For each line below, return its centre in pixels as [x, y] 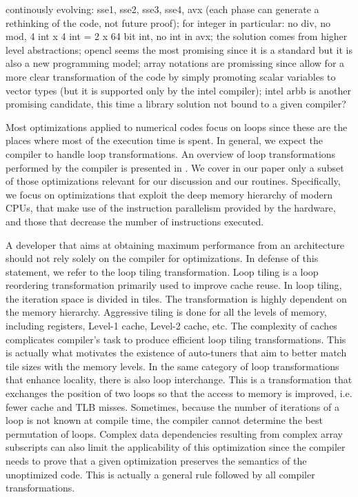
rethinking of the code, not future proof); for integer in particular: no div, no [168, 22]
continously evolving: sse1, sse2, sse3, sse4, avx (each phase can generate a [162, 9]
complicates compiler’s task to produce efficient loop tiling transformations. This [176, 339]
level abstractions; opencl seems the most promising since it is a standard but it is [179, 49]
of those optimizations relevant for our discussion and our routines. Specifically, [173, 181]
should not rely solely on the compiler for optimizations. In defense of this [162, 258]
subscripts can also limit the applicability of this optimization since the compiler [176, 447]
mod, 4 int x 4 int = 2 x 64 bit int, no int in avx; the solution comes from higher [177, 36]
